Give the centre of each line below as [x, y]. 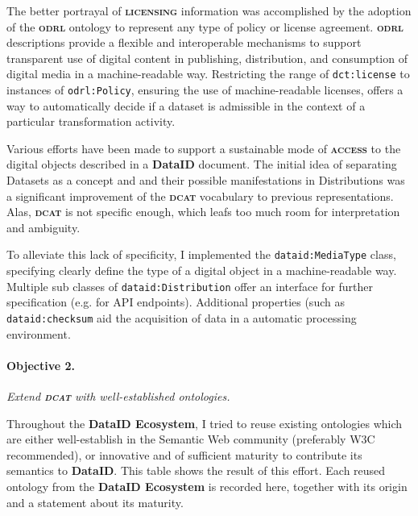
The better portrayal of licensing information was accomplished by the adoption [209, 10]
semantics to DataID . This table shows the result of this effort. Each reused [196, 470]
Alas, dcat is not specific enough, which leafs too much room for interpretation [203, 212]
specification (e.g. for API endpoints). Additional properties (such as [176, 302]
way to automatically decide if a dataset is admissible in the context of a [186, 105]
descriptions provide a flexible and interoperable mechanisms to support [184, 42]
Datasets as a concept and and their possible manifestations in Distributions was [206, 180]
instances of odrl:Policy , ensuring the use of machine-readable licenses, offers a [205, 90]
